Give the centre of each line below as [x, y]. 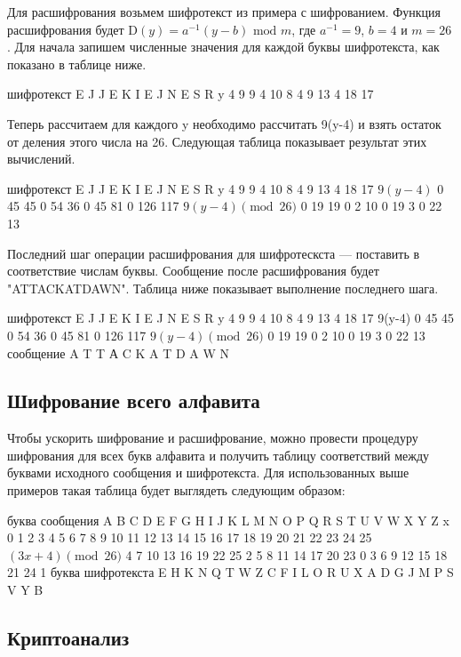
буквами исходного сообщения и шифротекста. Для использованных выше [208, 473]
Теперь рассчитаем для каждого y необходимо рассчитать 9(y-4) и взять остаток [224, 123]
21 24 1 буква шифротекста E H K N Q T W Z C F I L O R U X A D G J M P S [230, 572]
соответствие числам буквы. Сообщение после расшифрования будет [193, 271]
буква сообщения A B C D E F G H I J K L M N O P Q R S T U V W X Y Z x [228, 520]
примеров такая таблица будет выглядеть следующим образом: [176, 490]
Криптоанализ [68, 638]
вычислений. [41, 159]
